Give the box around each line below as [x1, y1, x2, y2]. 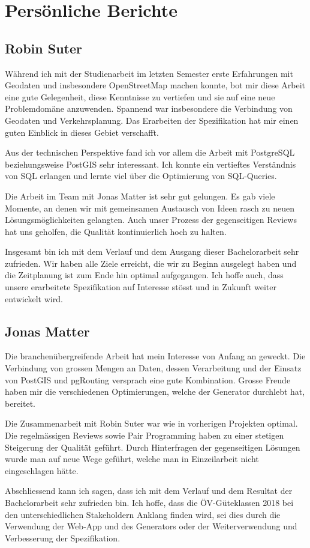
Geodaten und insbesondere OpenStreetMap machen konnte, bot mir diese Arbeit [5, 79, 306, 91]
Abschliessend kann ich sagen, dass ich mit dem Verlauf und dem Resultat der [5, 484, 293, 497]
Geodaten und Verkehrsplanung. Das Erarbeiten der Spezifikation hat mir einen [5, 114, 299, 126]
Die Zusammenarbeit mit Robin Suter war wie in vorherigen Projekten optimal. [5, 417, 298, 430]
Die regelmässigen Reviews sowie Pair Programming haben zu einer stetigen [5, 429, 284, 442]
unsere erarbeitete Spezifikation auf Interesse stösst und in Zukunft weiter [5, 281, 276, 293]
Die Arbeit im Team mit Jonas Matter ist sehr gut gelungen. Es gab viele [5, 189, 275, 202]
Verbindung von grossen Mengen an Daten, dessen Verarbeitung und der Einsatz [5, 362, 302, 374]
